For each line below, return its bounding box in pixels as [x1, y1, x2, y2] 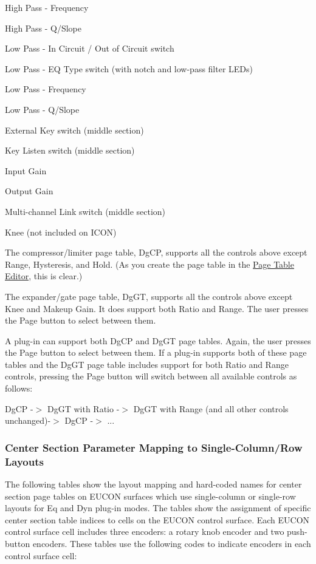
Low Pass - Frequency [5, 83, 86, 95]
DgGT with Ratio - [47, 402, 120, 415]
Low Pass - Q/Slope [5, 103, 80, 115]
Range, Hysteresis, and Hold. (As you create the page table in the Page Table [5, 257, 294, 270]
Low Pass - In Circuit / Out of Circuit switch [5, 42, 174, 55]
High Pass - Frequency [5, 1, 89, 13]
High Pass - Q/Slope [5, 21, 81, 34]
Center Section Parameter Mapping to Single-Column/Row [5, 440, 303, 455]
